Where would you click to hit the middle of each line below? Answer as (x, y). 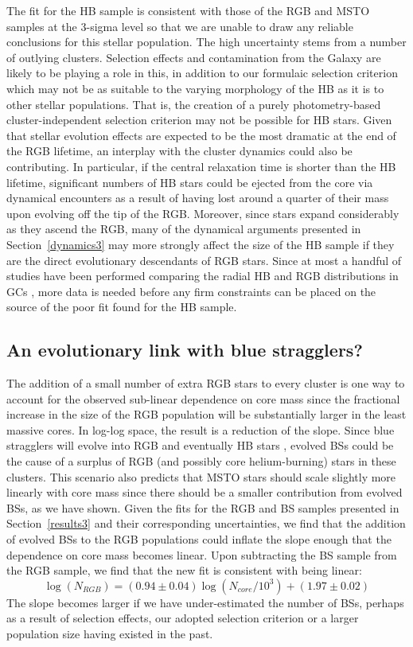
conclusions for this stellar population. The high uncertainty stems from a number (206, 42)
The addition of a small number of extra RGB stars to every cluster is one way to (206, 383)
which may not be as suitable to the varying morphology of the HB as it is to (195, 88)
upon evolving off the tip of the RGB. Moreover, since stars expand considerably (203, 213)
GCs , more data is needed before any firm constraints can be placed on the (191, 291)
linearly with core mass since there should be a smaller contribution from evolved (205, 492)
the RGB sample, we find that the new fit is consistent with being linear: (184, 570)
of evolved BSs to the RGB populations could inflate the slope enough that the (199, 539)
